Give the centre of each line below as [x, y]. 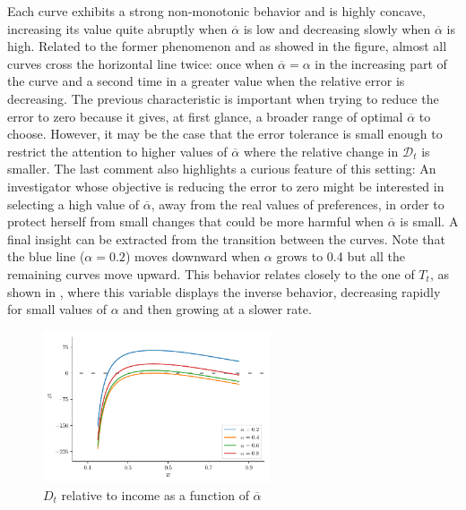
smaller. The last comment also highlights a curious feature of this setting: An [222, 169]
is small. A [429, 221]
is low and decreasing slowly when [337, 28]
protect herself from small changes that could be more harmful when [196, 221]
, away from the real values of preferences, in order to [298, 204]
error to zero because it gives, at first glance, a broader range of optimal [205, 116]
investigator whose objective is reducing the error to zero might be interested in [226, 186]
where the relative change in [321, 151]
